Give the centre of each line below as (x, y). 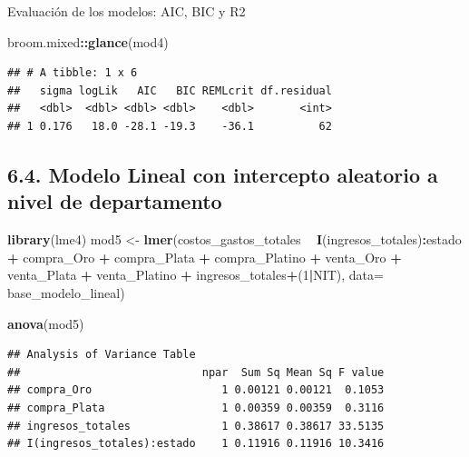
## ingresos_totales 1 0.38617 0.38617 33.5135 (196, 426)
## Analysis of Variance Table (102, 355)
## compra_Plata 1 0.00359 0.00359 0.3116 (196, 407)
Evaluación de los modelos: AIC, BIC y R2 (127, 11)
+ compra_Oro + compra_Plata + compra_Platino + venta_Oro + (205, 257)
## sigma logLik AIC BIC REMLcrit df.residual (170, 90)
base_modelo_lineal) (66, 292)
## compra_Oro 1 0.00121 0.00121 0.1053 (196, 390)
